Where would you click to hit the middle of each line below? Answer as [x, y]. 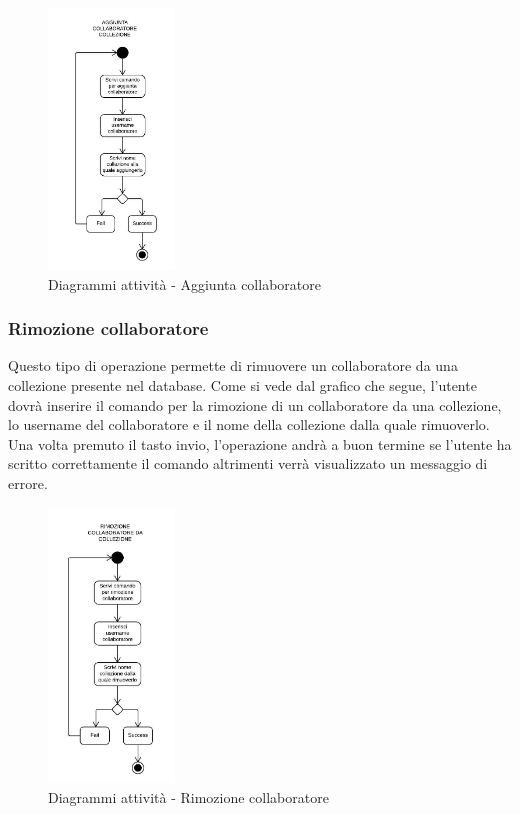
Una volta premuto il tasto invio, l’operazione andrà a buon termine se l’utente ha [260, 443]
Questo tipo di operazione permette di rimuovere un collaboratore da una [233, 365]
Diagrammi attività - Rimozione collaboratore [188, 796]
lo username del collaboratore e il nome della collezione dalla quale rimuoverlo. [249, 424]
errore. [28, 482]
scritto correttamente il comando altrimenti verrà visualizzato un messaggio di [248, 463]
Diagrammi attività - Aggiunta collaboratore [184, 283]
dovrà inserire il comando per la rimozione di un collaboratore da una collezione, [255, 404]
